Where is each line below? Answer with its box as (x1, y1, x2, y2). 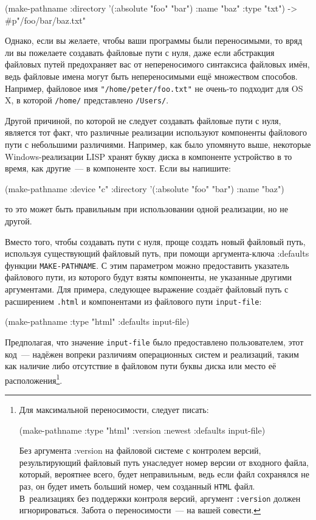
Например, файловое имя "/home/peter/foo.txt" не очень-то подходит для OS (5, 81, 303, 94)
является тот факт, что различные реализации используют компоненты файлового (5, 126, 307, 139)
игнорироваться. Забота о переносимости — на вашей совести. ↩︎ (19, 504, 261, 516)
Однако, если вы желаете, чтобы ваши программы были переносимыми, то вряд (5, 34, 303, 47)
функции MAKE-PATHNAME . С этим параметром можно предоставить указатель (5, 258, 289, 271)
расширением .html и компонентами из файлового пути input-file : (5, 294, 262, 307)
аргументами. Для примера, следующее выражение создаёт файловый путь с (5, 283, 289, 296)
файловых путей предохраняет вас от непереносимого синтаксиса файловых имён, (5, 58, 310, 71)
